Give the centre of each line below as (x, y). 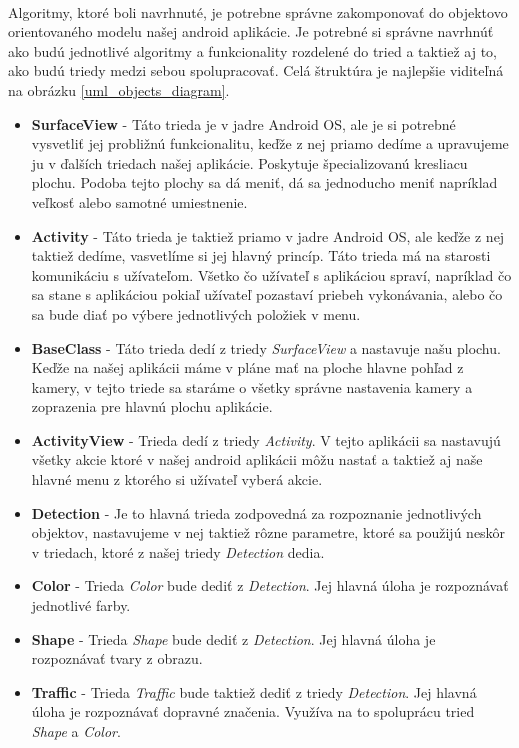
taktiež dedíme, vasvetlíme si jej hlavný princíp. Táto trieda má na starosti (261, 255)
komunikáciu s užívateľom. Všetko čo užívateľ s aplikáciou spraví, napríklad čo (271, 274)
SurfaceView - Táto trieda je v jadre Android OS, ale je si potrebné (243, 123)
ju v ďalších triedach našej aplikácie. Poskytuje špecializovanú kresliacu (249, 162)
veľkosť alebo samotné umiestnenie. (139, 201)
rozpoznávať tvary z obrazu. (117, 658)
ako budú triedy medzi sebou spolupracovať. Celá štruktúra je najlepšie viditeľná (256, 70)
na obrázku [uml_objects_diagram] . (119, 89)
